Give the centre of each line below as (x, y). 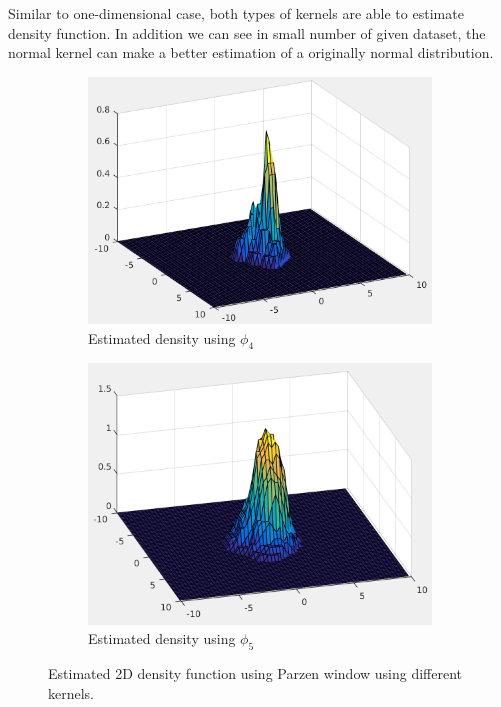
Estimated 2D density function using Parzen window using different (255, 673)
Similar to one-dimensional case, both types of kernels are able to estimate (236, 13)
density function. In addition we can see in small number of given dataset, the (247, 32)
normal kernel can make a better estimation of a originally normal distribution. (251, 52)
